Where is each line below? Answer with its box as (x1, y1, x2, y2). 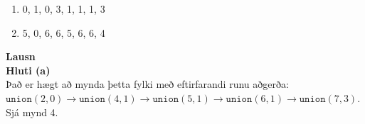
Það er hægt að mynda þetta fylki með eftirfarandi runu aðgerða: (6, 77, 289, 91)
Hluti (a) (6, 62, 51, 77)
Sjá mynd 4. (6, 104, 58, 119)
